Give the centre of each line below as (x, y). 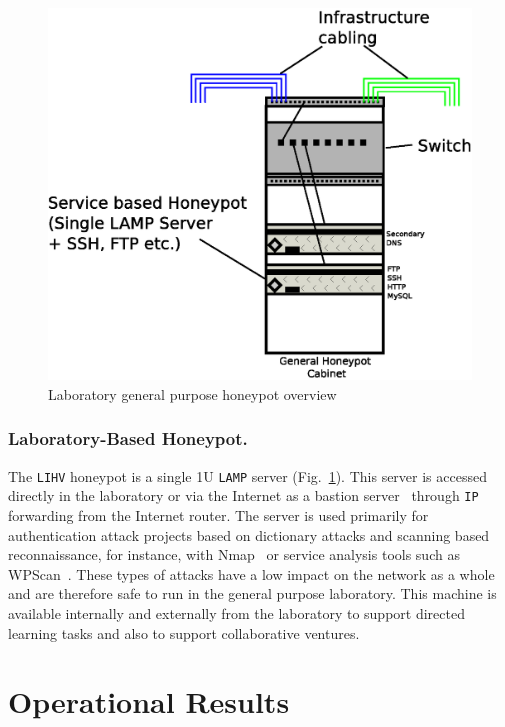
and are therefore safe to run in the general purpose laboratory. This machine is (252, 593)
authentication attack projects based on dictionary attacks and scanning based (249, 534)
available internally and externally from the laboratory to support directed (236, 612)
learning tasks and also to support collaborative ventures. (184, 632)
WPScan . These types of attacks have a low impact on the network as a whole (251, 573)
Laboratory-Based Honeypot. (128, 438)
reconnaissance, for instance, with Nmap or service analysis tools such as (234, 554)
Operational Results (149, 701)
